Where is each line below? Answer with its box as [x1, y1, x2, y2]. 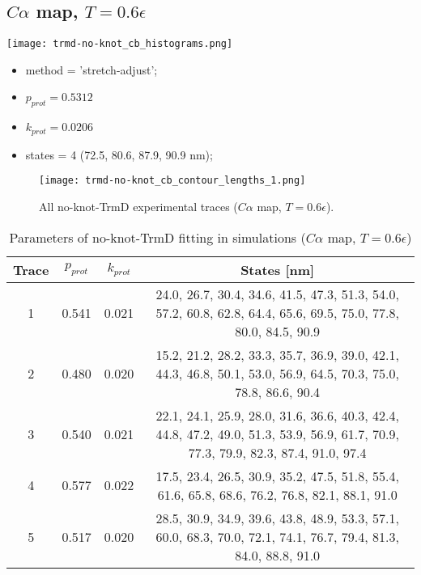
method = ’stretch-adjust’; [25, 61, 158, 78]
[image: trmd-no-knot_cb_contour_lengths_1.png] [39, 175, 306, 187]
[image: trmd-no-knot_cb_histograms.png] [6, 38, 233, 50]
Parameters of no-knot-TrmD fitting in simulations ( [9, 227, 306, 247]
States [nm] [240, 260, 315, 279]
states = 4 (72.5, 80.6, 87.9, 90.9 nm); [25, 146, 213, 163]
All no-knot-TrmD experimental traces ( [39, 197, 238, 214]
